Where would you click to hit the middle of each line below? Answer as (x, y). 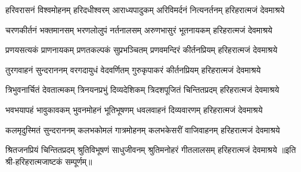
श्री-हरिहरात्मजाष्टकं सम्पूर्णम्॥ (49, 161)
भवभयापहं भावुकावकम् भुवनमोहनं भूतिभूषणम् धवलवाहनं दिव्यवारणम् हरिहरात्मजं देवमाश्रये (134, 109)
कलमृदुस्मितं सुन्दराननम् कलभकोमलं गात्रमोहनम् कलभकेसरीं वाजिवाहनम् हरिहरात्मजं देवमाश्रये (143, 129)
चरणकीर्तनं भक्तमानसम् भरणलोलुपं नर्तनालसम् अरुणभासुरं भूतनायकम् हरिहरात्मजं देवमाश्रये (139, 29)
